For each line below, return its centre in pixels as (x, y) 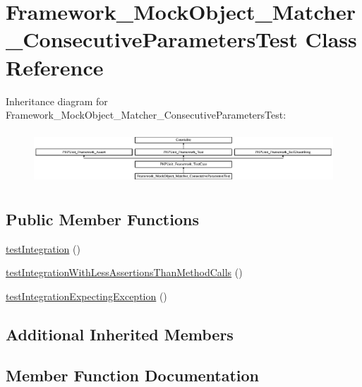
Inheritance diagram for (57, 101)
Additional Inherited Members (120, 334)
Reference (55, 67)
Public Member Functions (102, 219)
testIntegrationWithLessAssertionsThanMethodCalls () (124, 272)
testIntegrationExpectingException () (86, 296)
